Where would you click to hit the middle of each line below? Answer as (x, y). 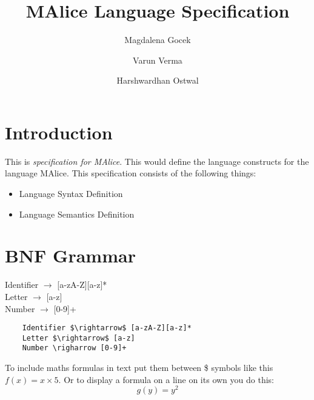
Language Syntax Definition (71, 194)
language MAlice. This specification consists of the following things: (131, 173)
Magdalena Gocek (158, 40)
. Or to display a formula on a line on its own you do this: (166, 379)
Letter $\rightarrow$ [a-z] (78, 338)
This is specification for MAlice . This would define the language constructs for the (157, 161)
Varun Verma (158, 60)
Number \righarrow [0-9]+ (74, 348)
